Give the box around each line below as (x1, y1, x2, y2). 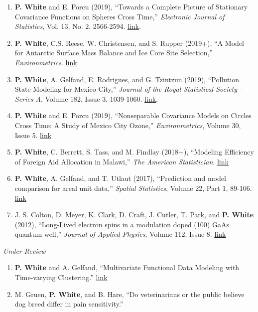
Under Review (3, 245, 46, 256)
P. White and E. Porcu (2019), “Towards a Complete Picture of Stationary (14, 1, 248, 11)
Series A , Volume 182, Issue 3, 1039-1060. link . (14, 93, 158, 104)
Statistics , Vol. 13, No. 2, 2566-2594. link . (14, 21, 141, 31)
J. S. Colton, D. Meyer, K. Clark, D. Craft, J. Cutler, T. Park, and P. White (14, 209, 254, 220)
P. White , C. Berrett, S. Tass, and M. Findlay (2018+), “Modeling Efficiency (14, 147, 254, 157)
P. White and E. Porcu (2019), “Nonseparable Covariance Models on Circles (14, 110, 252, 121)
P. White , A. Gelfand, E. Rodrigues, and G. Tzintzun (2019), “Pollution (14, 74, 240, 84)
